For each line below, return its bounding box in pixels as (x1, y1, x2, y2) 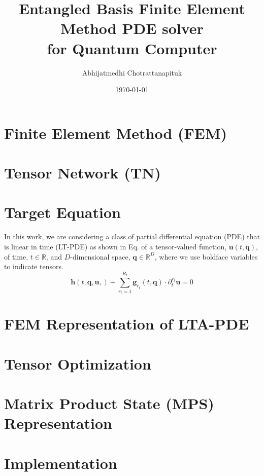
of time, (4, 251, 28, 262)
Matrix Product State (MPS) (4, 393, 214, 414)
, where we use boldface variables (154, 251, 258, 262)
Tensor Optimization (4, 353, 151, 374)
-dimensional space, (70, 251, 130, 262)
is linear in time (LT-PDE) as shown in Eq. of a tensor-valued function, (4, 241, 227, 251)
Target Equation (4, 202, 121, 223)
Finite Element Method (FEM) (4, 122, 227, 143)
